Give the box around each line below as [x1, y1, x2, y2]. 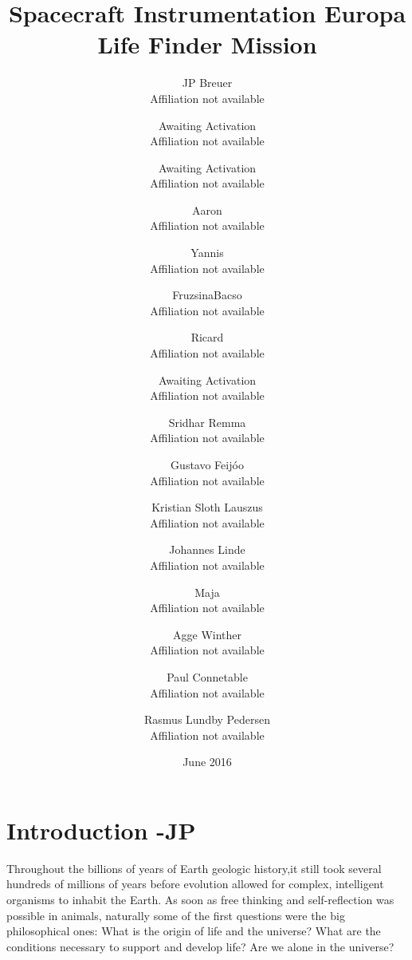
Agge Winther [173, 626, 241, 642]
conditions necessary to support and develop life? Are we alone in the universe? [6, 938, 394, 954]
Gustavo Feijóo [171, 456, 244, 472]
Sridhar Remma [168, 413, 246, 430]
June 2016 [182, 753, 232, 770]
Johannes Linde [169, 541, 245, 558]
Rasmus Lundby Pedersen [144, 711, 270, 728]
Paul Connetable [167, 668, 248, 685]
